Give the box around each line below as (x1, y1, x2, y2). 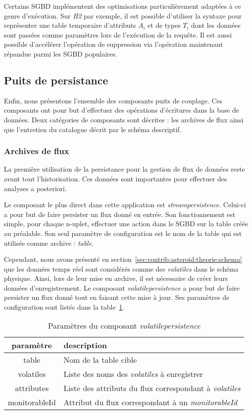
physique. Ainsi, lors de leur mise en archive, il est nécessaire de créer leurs (4, 273, 228, 283)
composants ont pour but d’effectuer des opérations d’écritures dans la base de (4, 105, 239, 115)
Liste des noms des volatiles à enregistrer (63, 368, 203, 379)
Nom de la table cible (63, 354, 137, 365)
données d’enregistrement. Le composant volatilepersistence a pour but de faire (4, 282, 240, 293)
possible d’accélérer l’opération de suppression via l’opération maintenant (4, 39, 223, 49)
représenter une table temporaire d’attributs (4, 20, 136, 30)
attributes (15, 382, 49, 394)
